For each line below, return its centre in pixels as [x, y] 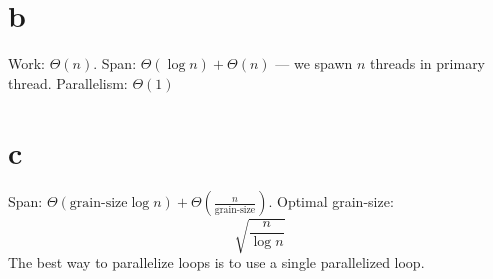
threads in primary [428, 63]
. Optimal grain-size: [331, 201]
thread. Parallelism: [68, 82]
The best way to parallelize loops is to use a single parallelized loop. [216, 261]
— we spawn [314, 63]
